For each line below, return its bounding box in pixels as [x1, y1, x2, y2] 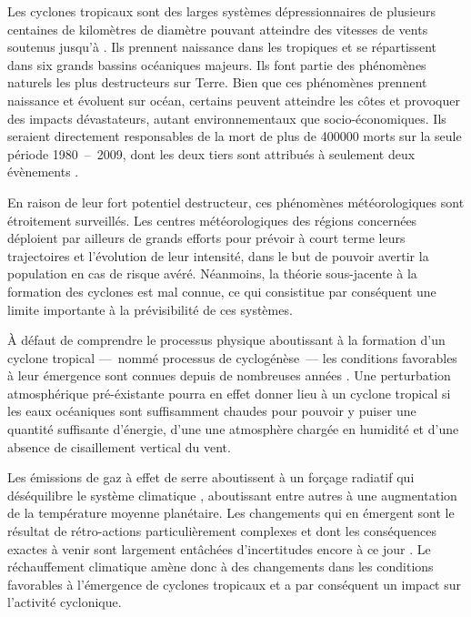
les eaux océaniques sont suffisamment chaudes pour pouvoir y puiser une [7, 401, 416, 420]
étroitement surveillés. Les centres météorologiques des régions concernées [7, 210, 417, 229]
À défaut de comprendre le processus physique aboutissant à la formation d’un [7, 330, 446, 349]
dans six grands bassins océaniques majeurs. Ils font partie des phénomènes [7, 55, 426, 74]
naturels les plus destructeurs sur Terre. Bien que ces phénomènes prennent [7, 73, 427, 92]
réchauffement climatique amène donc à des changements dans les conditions [7, 557, 434, 576]
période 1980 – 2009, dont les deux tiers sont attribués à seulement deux [7, 144, 416, 163]
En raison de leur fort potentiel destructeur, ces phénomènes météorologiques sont [7, 192, 465, 211]
